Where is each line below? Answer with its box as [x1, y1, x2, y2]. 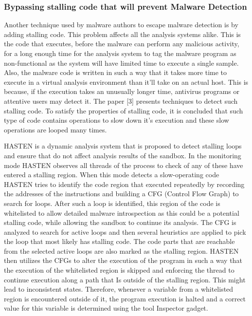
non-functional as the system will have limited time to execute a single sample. [4, 57, 239, 68]
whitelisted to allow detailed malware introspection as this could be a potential [4, 207, 239, 218]
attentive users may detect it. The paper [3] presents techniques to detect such [4, 95, 238, 106]
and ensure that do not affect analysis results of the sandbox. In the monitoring [4, 150, 241, 160]
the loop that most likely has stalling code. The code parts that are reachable [4, 236, 235, 246]
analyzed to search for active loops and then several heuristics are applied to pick [4, 226, 246, 237]
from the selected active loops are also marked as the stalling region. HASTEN [4, 245, 239, 256]
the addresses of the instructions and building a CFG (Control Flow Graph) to [4, 188, 239, 199]
